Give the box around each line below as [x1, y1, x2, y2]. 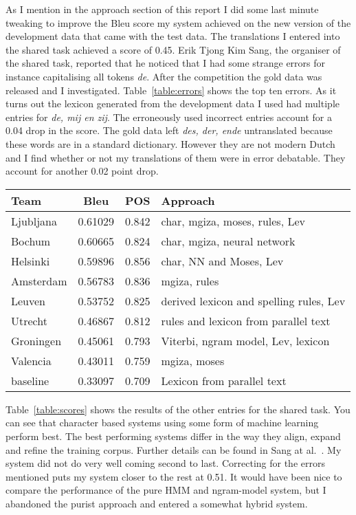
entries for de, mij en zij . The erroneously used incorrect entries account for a [5, 109, 332, 124]
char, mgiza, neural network [161, 232, 296, 249]
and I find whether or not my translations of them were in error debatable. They [5, 150, 346, 164]
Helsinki [11, 252, 50, 269]
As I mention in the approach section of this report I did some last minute [5, 2, 319, 16]
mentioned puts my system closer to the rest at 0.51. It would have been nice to [5, 469, 342, 483]
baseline [11, 372, 49, 388]
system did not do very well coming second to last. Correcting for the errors [5, 456, 325, 470]
